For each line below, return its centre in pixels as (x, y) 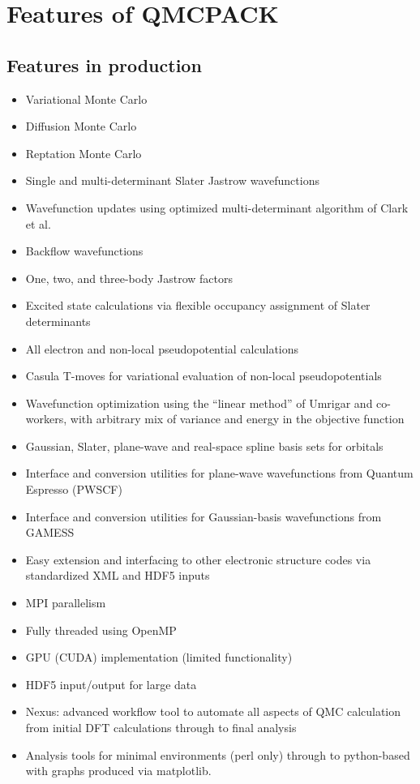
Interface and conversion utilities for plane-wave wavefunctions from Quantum (219, 473)
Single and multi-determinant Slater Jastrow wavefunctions (172, 180)
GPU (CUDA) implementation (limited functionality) (159, 657)
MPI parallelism (66, 603)
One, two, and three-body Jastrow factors (129, 278)
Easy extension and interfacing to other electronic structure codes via (198, 559)
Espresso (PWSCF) (74, 489)
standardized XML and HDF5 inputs (118, 575)
